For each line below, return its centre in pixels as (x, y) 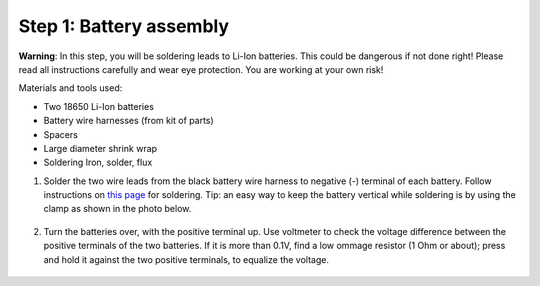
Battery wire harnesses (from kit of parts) (128, 121)
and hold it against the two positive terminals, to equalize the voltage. (186, 259)
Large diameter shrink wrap (100, 148)
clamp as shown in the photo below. (117, 209)
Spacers (61, 134)
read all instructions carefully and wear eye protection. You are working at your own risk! (201, 69)
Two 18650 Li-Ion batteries (99, 106)
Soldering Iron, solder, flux (98, 162)
